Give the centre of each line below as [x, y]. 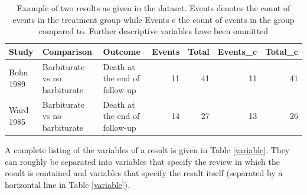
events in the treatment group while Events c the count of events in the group [153, 19]
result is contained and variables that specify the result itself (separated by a [144, 173]
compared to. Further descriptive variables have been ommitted [153, 31]
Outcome [122, 51]
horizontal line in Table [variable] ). [68, 184]
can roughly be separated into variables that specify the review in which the [142, 161]
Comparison [67, 51]
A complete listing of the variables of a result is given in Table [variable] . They [147, 149]
